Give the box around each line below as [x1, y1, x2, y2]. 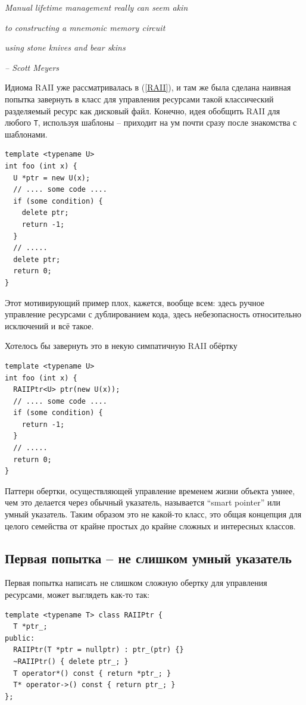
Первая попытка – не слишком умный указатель [5, 548, 292, 567]
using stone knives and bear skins [5, 41, 126, 54]
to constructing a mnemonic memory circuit [5, 21, 166, 33]
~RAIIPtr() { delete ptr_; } [13, 657, 129, 666]
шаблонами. [5, 127, 48, 140]
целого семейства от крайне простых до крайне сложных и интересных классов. [5, 519, 296, 532]
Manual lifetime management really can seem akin [5, 1, 188, 13]
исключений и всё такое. [5, 319, 94, 332]
